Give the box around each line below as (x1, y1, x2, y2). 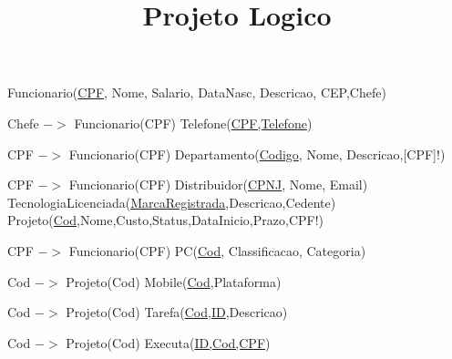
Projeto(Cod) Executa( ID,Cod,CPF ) (66, 333, 271, 352)
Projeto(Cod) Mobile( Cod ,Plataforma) (66, 272, 282, 291)
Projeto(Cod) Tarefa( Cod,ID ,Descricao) (66, 303, 288, 322)
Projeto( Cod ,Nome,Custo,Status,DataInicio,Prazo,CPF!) (7, 210, 324, 230)
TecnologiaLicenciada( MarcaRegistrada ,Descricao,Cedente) (7, 192, 336, 211)
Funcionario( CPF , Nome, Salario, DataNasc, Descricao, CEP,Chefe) (7, 83, 386, 102)
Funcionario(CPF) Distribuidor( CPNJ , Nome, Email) (68, 175, 368, 194)
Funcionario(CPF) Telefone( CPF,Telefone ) (74, 113, 313, 132)
